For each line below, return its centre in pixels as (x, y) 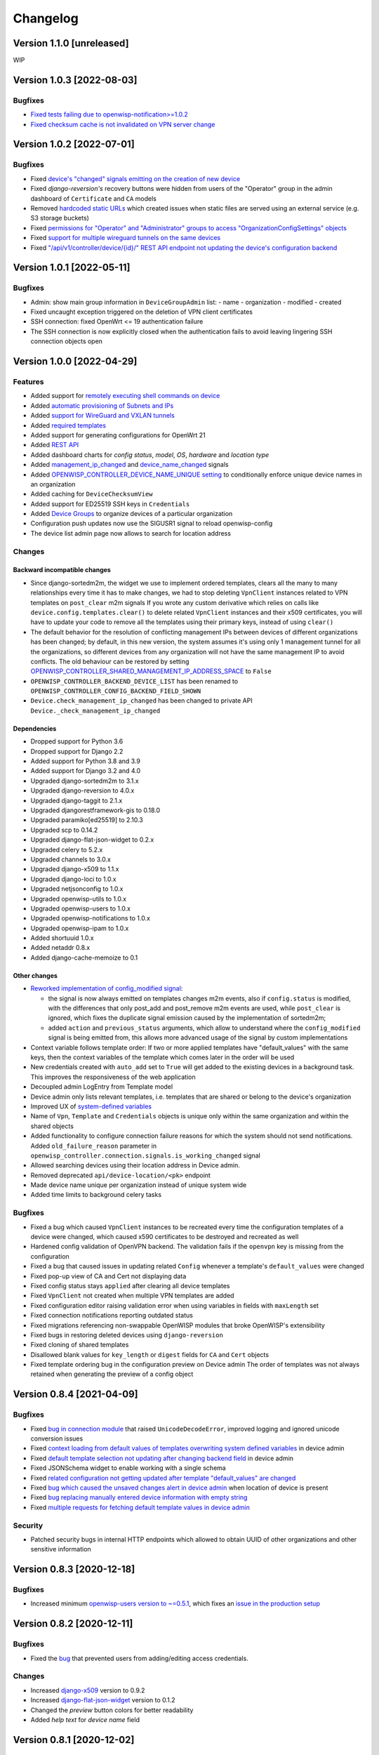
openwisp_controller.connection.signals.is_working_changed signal (146, 1155)
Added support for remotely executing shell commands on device (125, 396)
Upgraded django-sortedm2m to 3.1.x (85, 781)
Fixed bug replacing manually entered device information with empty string (139, 1497)
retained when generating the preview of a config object (112, 1374)
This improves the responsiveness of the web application (113, 1077)
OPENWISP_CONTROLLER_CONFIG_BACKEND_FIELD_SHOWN (116, 691)
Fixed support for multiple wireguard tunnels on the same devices (126, 238)
